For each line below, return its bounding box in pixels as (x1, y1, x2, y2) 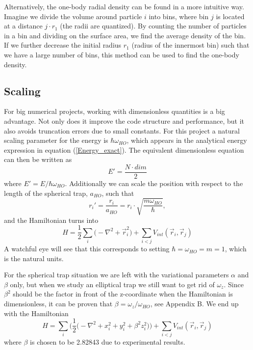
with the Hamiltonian (4, 308, 69, 318)
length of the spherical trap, (4, 188, 88, 198)
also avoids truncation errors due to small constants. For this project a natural (4, 125, 240, 135)
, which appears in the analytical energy (126, 135, 247, 145)
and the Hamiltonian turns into (4, 215, 99, 225)
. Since (224, 279, 244, 289)
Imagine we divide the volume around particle (4, 11, 142, 21)
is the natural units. (4, 253, 64, 263)
